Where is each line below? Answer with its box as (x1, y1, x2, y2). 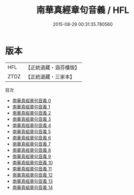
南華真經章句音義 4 (12, 122, 51, 128)
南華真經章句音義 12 (12, 172, 53, 178)
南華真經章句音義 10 (12, 159, 53, 165)
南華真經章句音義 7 (12, 141, 51, 147)
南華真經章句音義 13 (12, 178, 53, 184)
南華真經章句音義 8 (12, 147, 51, 153)
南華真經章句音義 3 (12, 116, 51, 122)
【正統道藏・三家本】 (25, 73, 75, 80)
